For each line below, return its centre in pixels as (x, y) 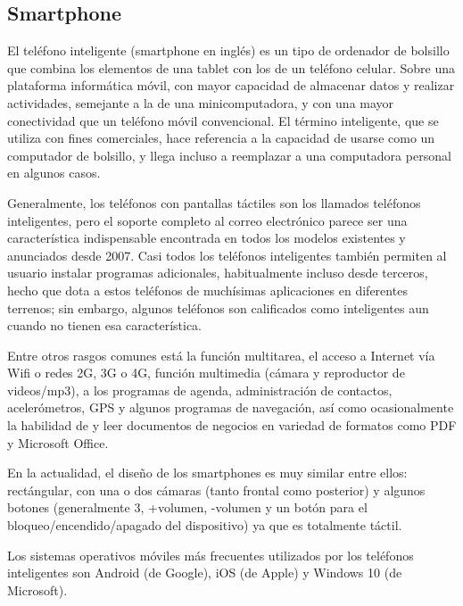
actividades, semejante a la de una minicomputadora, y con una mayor (201, 102)
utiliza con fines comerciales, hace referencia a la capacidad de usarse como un (221, 138)
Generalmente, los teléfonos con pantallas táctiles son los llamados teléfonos (214, 202)
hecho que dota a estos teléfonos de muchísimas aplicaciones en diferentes (207, 290)
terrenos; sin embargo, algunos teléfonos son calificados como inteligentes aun (218, 307)
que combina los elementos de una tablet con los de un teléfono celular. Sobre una (231, 67)
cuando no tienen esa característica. (104, 325)
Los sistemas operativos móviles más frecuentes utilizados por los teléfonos (211, 555)
